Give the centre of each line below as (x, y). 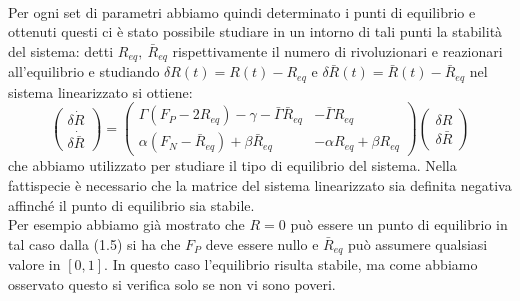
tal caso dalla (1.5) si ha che (94, 243)
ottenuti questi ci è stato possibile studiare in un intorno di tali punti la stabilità (255, 31)
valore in (34, 264)
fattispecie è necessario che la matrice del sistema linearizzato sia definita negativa (260, 185)
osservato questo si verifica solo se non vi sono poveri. (172, 283)
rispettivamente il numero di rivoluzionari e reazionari (337, 50)
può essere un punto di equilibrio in (399, 224)
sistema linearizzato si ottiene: (100, 91)
